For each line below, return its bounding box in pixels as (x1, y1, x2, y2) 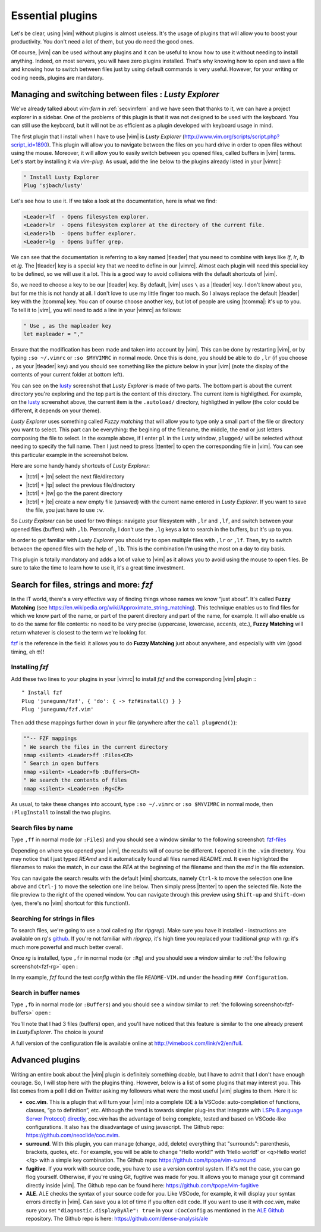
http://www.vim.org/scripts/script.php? (184, 133, 280, 140)
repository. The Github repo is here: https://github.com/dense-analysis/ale (26, 1215, 208, 1222)
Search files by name (11, 823, 74, 832)
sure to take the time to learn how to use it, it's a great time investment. (11, 564, 185, 571)
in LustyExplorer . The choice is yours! (11, 1028, 104, 1036)
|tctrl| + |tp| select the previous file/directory (26, 481, 136, 489)
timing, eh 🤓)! (11, 648, 45, 655)
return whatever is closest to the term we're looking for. (11, 629, 147, 636)
